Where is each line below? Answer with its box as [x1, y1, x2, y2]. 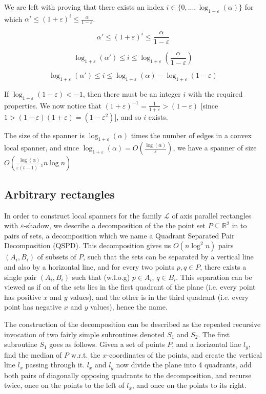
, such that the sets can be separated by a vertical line [83, 251, 254, 262]
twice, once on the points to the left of [4, 380, 125, 390]
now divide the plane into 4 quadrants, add [116, 359, 252, 370]
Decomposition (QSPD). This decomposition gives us [4, 240, 171, 251]
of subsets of [37, 251, 76, 262]
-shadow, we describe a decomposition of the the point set [24, 220, 206, 231]
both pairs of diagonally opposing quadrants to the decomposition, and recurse [4, 369, 252, 380]
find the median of [4, 349, 62, 360]
